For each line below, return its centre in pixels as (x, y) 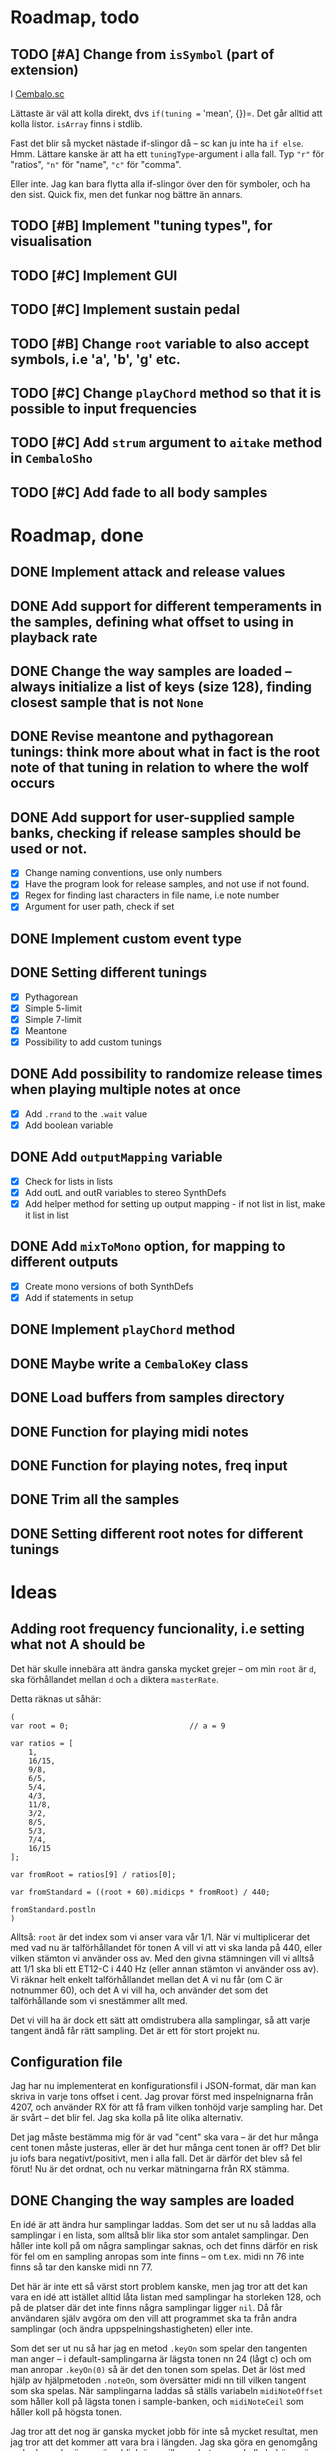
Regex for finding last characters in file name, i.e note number (152, 895)
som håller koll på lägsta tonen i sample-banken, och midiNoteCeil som (157, 2402)
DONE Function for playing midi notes (129, 1431)
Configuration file (66, 2062)
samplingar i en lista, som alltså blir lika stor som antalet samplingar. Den (160, 2235)
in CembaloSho (51, 458)
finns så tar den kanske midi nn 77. (81, 2267)
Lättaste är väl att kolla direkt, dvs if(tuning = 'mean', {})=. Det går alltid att (166, 113)
